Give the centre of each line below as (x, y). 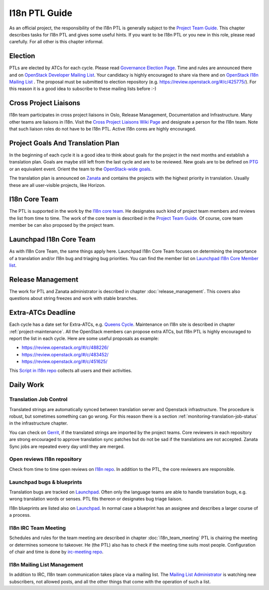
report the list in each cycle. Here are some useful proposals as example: (84, 338)
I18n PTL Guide (41, 13)
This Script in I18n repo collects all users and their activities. (70, 371)
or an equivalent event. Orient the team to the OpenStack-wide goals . (80, 169)
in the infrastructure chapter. (39, 423)
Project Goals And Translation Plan (64, 143)
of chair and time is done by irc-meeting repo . (56, 552)
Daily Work (27, 385)
